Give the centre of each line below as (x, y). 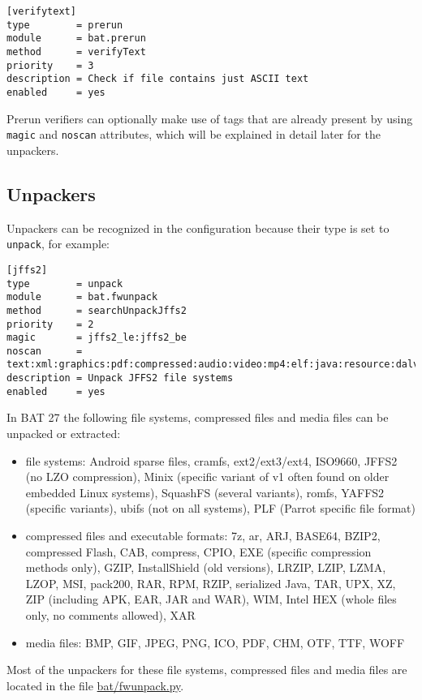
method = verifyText (76, 52)
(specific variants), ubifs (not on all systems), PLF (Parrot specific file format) (220, 508)
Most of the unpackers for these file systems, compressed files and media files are (207, 670)
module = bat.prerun (76, 39)
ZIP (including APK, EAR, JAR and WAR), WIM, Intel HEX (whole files (211, 599)
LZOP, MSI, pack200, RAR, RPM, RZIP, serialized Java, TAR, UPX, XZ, (211, 583)
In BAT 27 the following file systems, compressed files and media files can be (198, 417)
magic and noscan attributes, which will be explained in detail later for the (194, 134)
